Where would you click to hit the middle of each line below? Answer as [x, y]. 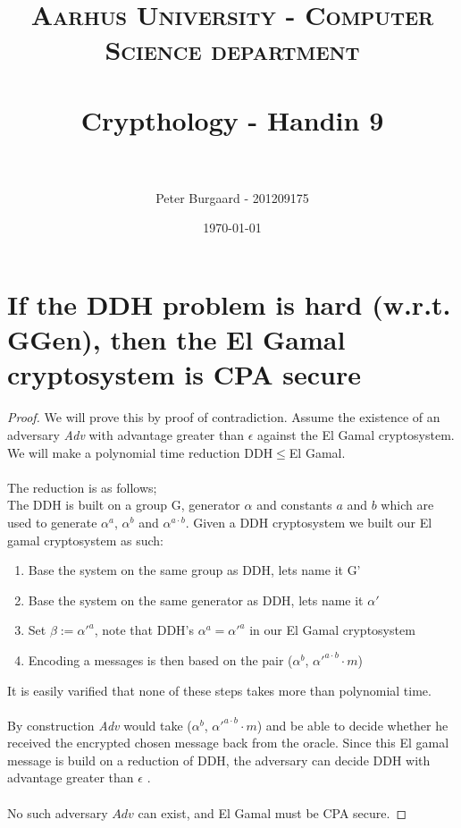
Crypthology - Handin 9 [232, 119]
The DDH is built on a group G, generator [124, 505]
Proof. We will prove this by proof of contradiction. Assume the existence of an [224, 417]
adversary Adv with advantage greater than [126, 434]
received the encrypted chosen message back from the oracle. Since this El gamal [228, 743]
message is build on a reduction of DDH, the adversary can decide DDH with [219, 760]
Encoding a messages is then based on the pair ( [160, 659]
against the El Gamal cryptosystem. [356, 434]
